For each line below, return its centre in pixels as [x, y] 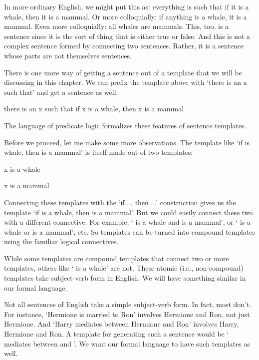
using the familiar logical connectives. [61, 241]
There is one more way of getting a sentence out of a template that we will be [123, 72]
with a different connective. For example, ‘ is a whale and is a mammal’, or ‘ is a [127, 222]
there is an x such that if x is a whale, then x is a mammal [94, 109]
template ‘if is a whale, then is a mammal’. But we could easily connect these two [129, 212]
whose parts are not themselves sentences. [68, 55]
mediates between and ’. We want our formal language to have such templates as [127, 343]
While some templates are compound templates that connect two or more [117, 258]
